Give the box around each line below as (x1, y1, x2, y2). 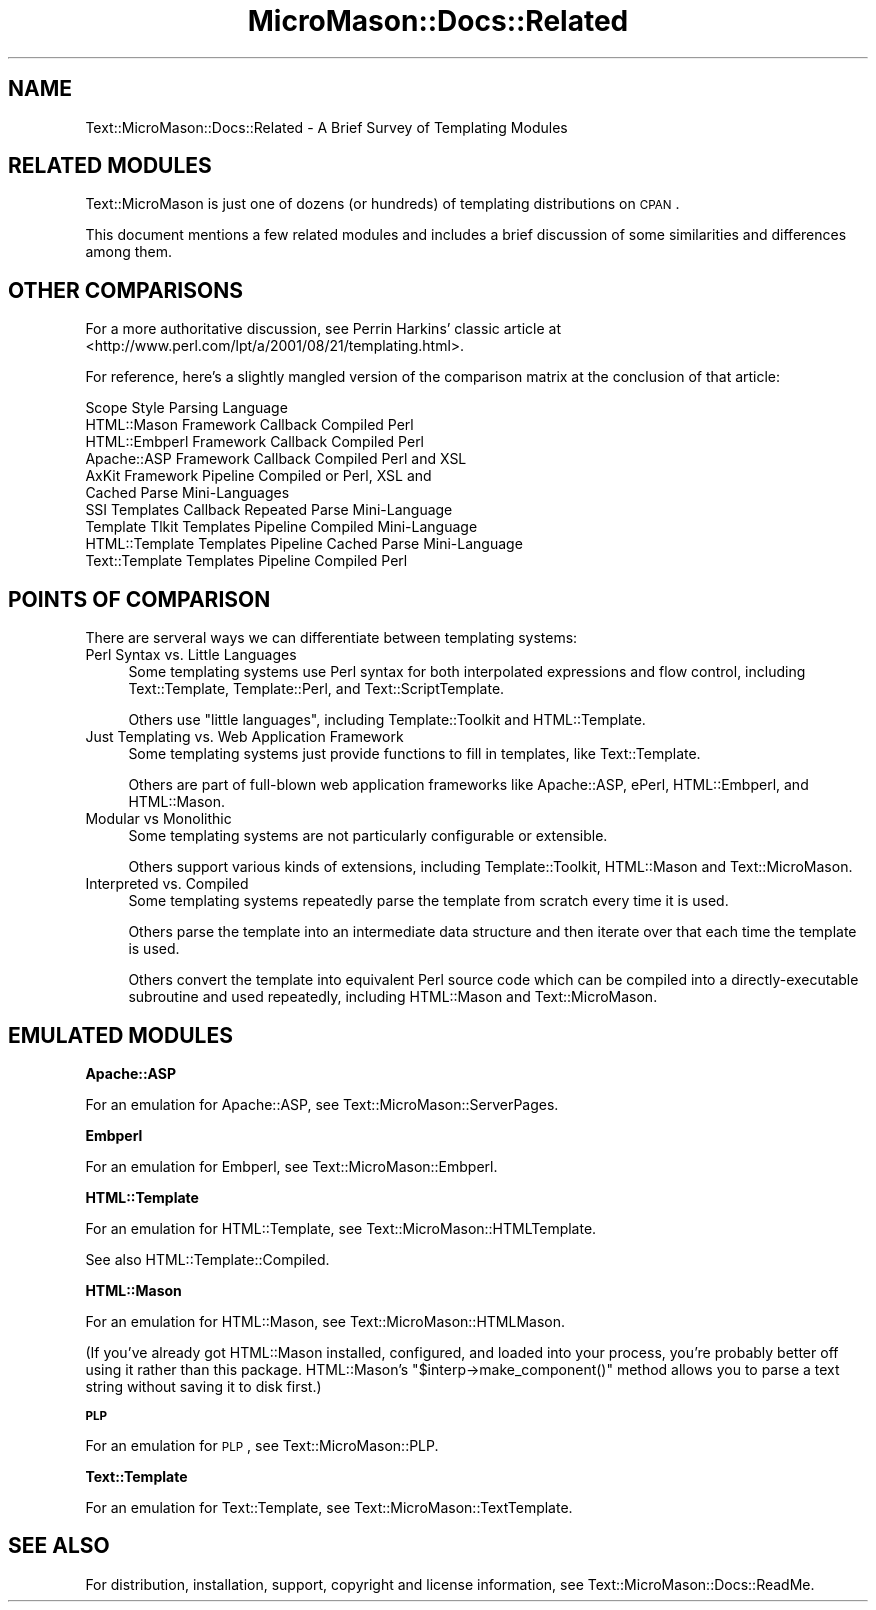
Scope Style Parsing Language (85, 399, 288, 417)
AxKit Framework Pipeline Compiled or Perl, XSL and (85, 467, 432, 485)
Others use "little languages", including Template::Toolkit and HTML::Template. (128, 711, 646, 729)
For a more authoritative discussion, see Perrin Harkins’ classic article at (85, 320, 561, 338)
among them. (85, 243, 173, 261)
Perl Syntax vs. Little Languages (85, 646, 297, 664)
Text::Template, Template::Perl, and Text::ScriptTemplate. (128, 680, 505, 698)
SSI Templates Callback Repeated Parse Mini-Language (85, 501, 453, 519)
